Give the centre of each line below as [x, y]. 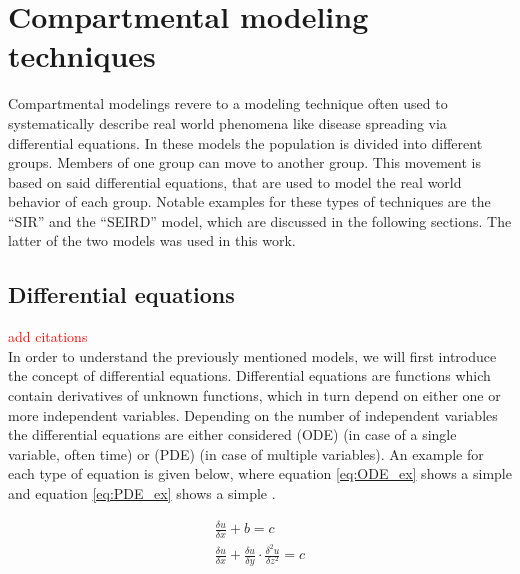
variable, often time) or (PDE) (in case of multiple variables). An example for [246, 453]
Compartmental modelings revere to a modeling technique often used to [228, 103]
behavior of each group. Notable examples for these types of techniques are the [249, 201]
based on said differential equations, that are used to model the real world [235, 181]
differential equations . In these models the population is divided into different [245, 142]
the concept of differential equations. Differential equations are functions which [249, 375]
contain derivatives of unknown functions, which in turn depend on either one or [254, 395]
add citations [48, 336]
